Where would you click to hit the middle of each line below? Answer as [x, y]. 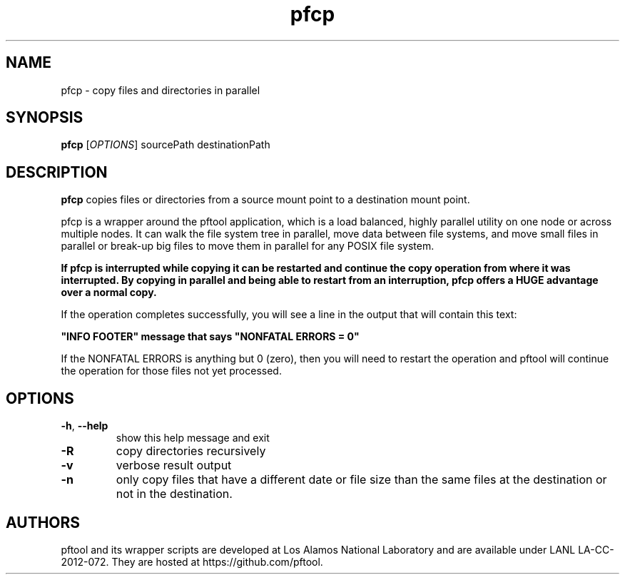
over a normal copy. [109, 292]
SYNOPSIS [45, 118]
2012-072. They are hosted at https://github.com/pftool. [192, 561]
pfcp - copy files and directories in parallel [161, 90]
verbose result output [174, 465]
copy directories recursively [191, 451]
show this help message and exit [193, 438]
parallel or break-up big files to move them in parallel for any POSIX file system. [248, 246]
